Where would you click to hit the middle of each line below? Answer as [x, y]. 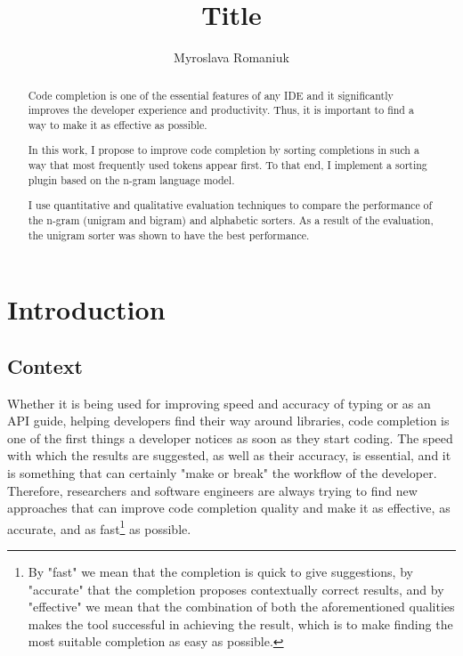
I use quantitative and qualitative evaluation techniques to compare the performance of [230, 205]
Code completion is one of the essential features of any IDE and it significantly [211, 95]
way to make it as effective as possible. [118, 124]
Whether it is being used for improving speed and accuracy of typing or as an [219, 403]
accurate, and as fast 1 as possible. [99, 527]
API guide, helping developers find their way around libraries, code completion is [228, 421]
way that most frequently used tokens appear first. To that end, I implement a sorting [227, 165]
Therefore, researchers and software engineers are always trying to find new [212, 490]
